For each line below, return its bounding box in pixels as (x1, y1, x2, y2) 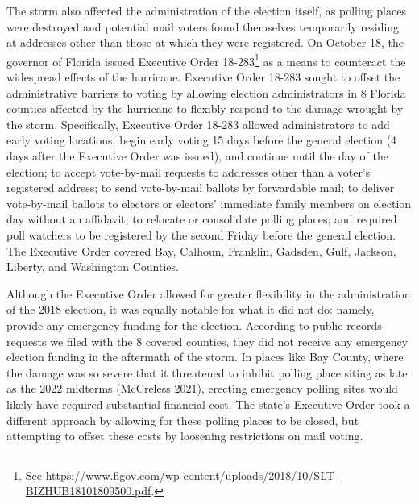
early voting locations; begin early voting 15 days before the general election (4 (6, 131, 397, 148)
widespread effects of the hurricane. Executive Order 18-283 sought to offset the (6, 69, 400, 85)
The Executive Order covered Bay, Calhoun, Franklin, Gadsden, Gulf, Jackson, (6, 242, 396, 259)
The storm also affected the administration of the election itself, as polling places (6, 2, 406, 19)
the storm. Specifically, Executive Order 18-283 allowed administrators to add (6, 115, 390, 132)
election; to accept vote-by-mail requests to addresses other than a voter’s (6, 163, 371, 180)
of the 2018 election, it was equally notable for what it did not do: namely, (6, 301, 375, 318)
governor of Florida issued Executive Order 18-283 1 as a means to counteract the (6, 50, 406, 69)
